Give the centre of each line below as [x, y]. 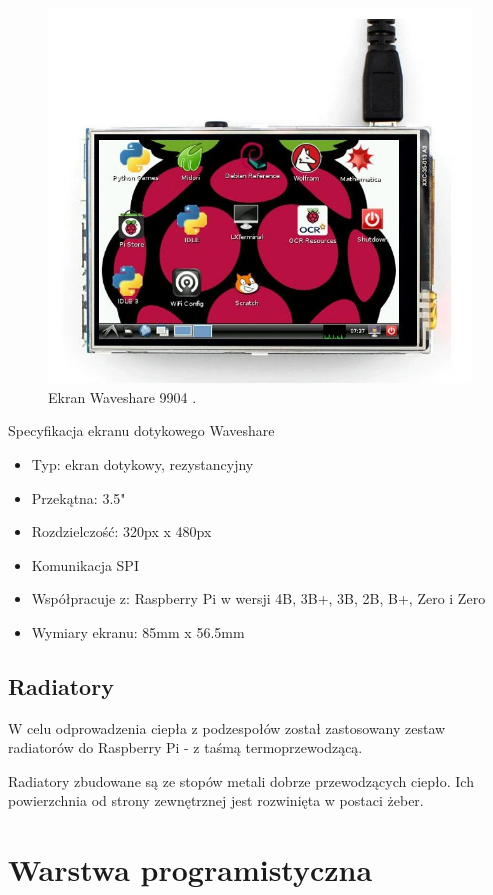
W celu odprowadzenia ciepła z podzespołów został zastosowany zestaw [227, 727]
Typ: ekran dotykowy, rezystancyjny [142, 463]
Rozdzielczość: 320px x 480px [121, 531]
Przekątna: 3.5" [78, 497]
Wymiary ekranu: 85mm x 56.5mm [138, 631]
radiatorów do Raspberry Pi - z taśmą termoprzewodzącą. [185, 747]
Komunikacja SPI [85, 564]
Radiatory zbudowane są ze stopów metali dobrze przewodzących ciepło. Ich [241, 780]
